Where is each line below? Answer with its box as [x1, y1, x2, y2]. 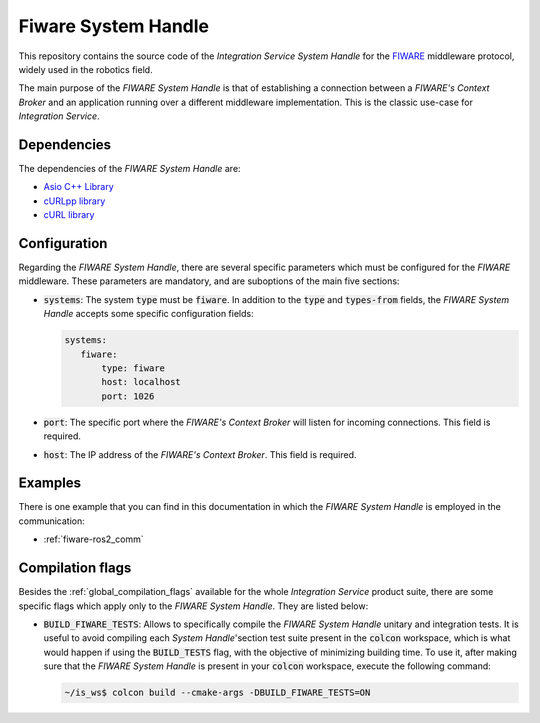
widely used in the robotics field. [18, 63, 154, 75]
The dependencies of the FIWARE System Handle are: [18, 163, 241, 175]
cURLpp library [43, 195, 106, 207]
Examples [18, 475, 82, 492]
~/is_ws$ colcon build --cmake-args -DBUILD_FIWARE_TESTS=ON [64, 687, 371, 699]
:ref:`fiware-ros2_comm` [43, 533, 144, 545]
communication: [18, 515, 85, 527]
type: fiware [101, 363, 165, 374]
